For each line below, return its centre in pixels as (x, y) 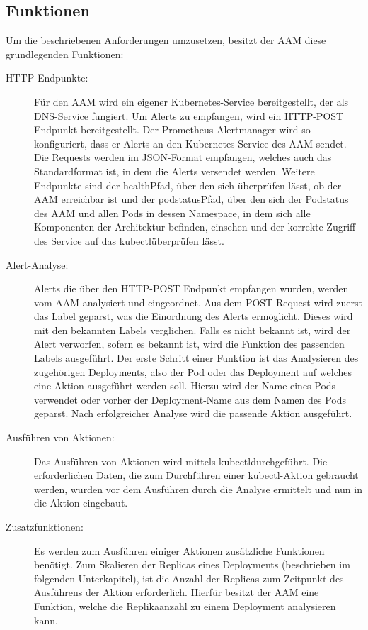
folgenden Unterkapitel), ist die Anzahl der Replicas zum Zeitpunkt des (189, 578)
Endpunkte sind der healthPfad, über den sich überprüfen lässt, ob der (188, 185)
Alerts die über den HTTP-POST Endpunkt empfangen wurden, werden (191, 288)
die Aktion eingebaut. (81, 503)
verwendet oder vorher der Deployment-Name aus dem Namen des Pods (190, 399)
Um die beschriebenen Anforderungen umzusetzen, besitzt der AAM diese (166, 40)
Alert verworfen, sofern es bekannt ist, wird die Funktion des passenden (189, 344)
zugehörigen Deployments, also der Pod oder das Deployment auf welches (193, 371)
